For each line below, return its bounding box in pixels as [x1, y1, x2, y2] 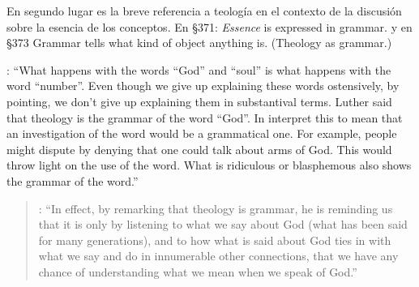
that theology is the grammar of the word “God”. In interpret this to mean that [6, 109, 403, 126]
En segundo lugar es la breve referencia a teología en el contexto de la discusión [6, 2, 402, 19]
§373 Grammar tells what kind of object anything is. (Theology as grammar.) [6, 34, 392, 51]
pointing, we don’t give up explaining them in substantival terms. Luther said [6, 92, 392, 109]
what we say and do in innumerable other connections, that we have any [38, 247, 399, 264]
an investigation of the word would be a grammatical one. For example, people [6, 125, 397, 142]
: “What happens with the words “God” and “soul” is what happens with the [6, 61, 391, 78]
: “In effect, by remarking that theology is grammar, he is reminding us [38, 199, 393, 216]
